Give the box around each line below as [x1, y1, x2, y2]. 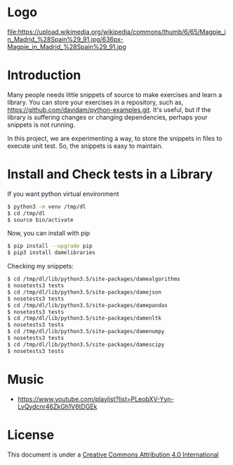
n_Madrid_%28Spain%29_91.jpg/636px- [7, 35, 124, 43]
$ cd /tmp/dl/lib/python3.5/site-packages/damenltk [7, 315, 161, 322]
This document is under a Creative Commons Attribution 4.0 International [7, 450, 219, 459]
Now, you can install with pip [7, 229, 90, 237]
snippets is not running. [7, 120, 76, 129]
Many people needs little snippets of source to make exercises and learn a [7, 90, 222, 99]
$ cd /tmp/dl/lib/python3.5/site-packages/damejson [7, 288, 161, 296]
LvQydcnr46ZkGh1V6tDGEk [17, 402, 98, 411]
